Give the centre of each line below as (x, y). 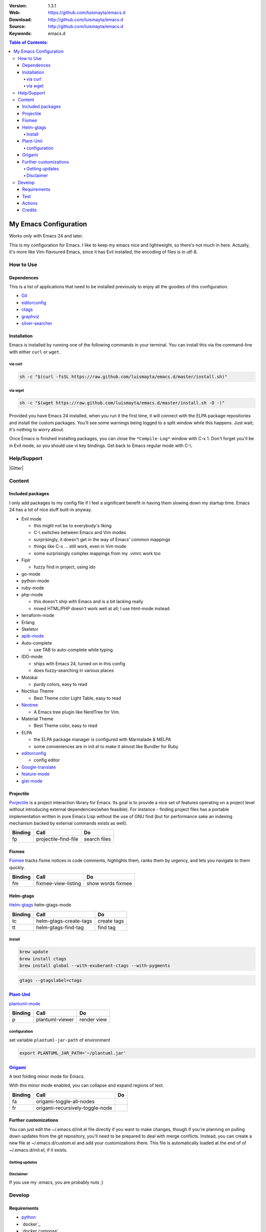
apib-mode (33, 636)
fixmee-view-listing (59, 884)
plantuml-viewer (55, 1019)
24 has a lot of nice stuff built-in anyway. (50, 510)
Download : (20, 19)
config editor (47, 760)
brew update (34, 952)
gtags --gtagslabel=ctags (51, 980)
